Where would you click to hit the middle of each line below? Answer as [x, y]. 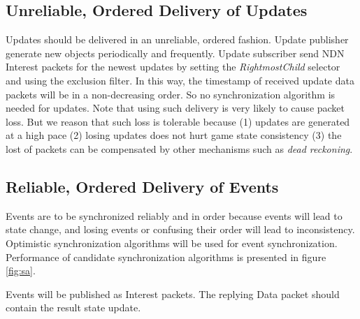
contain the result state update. [73, 307]
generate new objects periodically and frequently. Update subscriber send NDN [175, 53]
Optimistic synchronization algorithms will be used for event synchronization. [172, 243]
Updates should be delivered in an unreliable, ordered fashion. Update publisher [177, 39]
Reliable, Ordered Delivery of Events [142, 186]
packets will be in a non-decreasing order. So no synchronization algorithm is [171, 94]
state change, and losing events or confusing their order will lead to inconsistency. [180, 229]
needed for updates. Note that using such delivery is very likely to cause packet [175, 108]
